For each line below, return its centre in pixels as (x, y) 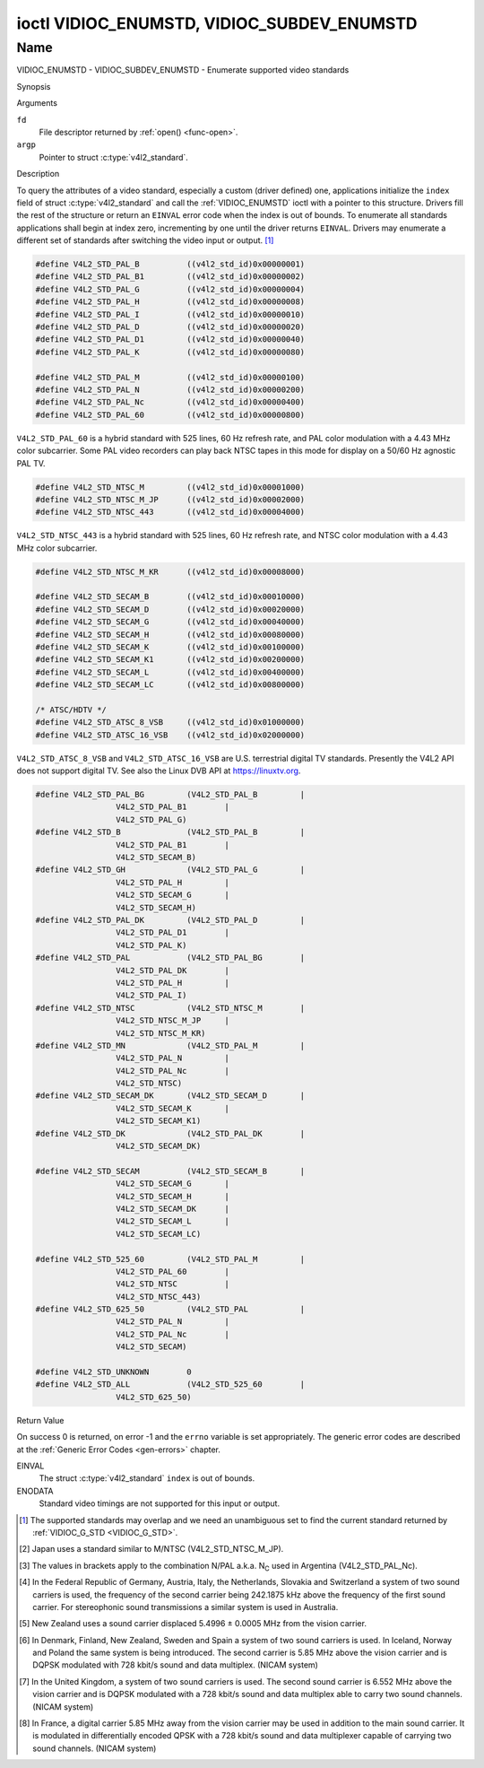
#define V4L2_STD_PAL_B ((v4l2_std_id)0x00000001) (170, 264)
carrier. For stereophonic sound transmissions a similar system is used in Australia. (186, 1607)
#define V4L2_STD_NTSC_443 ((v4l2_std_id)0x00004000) (170, 512)
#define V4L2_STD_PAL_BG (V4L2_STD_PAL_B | (170, 795)
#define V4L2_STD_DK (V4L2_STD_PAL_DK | (170, 1133)
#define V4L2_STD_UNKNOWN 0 (113, 1372)
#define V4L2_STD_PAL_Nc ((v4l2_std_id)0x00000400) (170, 402)
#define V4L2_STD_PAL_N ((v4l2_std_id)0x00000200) (170, 389)
